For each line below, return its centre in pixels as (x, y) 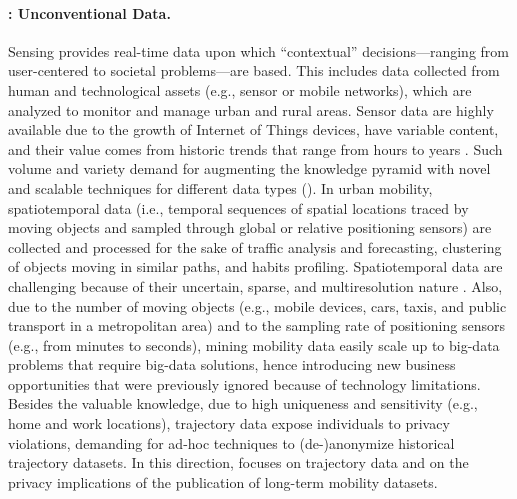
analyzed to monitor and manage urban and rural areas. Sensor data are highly (251, 109)
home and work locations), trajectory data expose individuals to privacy (229, 423)
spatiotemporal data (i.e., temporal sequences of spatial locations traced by (238, 207)
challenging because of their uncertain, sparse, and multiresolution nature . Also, (255, 285)
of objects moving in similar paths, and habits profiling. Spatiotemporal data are (255, 266)
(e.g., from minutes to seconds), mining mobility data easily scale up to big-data (254, 344)
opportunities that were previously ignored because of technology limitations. (244, 383)
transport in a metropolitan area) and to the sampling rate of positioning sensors (256, 325)
